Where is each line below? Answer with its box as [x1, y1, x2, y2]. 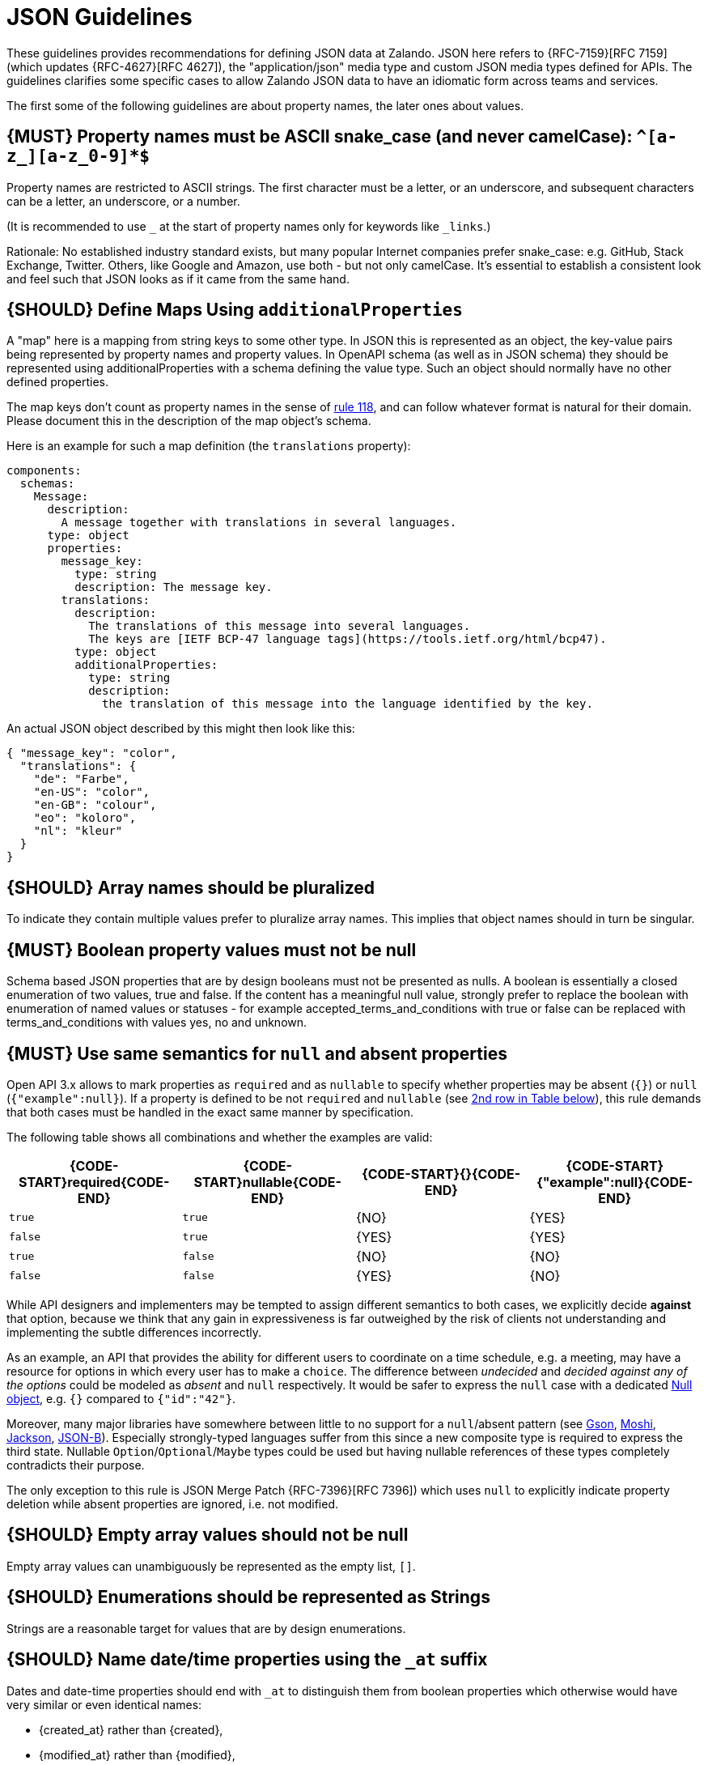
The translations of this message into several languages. [88, 619, 471, 633]
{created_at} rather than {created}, [39, 1722, 223, 1737]
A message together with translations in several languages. [61, 516, 457, 529]
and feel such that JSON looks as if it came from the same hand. [6, 271, 350, 286]
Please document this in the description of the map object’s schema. [6, 414, 371, 428]
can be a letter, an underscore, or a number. [6, 194, 240, 208]
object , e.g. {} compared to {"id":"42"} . [6, 1391, 236, 1406]
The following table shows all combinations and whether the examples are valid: [6, 1129, 433, 1144]
